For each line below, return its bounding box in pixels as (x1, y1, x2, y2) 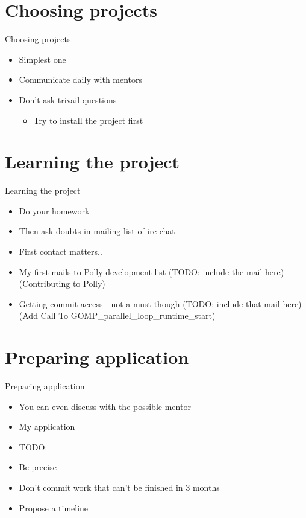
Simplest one (19, 53, 66, 65)
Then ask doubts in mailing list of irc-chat (19, 225, 175, 237)
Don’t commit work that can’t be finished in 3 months (19, 481, 220, 494)
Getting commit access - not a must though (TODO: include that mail (19, 297, 280, 310)
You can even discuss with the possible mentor (19, 400, 191, 412)
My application (19, 420, 75, 433)
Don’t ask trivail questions (19, 93, 117, 106)
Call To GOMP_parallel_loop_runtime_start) (40, 309, 216, 322)
